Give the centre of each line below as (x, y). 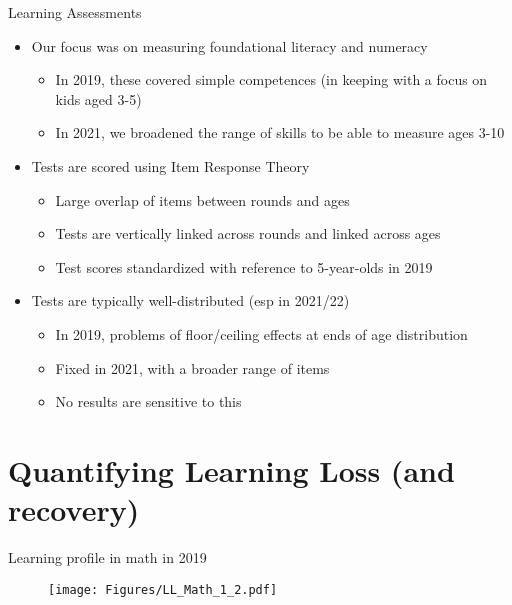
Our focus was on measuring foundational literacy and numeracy (229, 45)
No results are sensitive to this (148, 401)
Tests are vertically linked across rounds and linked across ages (248, 233)
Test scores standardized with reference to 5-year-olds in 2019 (244, 266)
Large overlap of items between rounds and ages (202, 199)
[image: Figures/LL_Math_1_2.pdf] (163, 589)
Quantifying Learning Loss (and (231, 469)
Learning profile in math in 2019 (107, 557)
